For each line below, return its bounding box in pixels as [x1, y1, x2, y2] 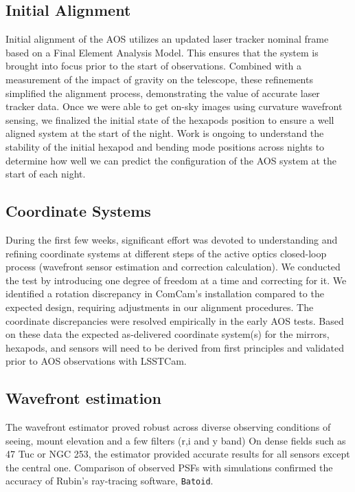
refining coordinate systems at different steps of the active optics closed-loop [5, 246, 327, 260]
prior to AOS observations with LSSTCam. [5, 354, 187, 368]
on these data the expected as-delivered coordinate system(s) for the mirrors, [5, 327, 330, 341]
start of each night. [5, 167, 86, 181]
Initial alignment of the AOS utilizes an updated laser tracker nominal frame [5, 32, 329, 46]
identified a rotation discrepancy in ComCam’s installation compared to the [5, 286, 324, 301]
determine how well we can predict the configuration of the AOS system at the [5, 153, 337, 167]
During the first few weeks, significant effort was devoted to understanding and [5, 232, 338, 246]
